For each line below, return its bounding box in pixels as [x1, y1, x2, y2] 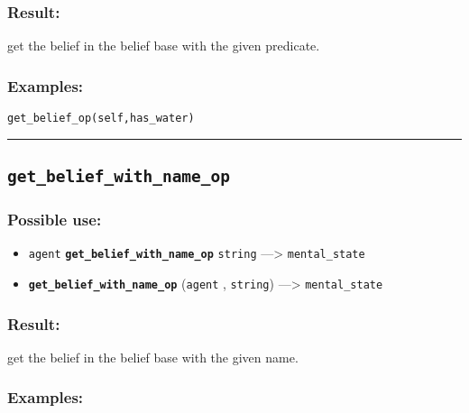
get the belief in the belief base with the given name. [7, 347, 299, 366]
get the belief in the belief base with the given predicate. [7, 36, 320, 55]
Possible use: [7, 207, 102, 230]
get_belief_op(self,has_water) [7, 112, 195, 125]
